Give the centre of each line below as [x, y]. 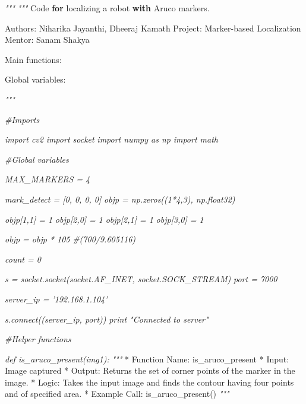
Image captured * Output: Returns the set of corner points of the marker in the [150, 370]
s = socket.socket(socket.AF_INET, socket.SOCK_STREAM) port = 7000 [141, 279]
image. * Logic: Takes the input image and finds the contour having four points [149, 382]
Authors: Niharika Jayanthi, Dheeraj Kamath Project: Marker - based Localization [153, 28]
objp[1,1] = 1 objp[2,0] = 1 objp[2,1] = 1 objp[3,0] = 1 [104, 219]
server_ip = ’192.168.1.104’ [56, 299]
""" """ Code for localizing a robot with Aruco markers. [107, 8]
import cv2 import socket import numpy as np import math [111, 139]
